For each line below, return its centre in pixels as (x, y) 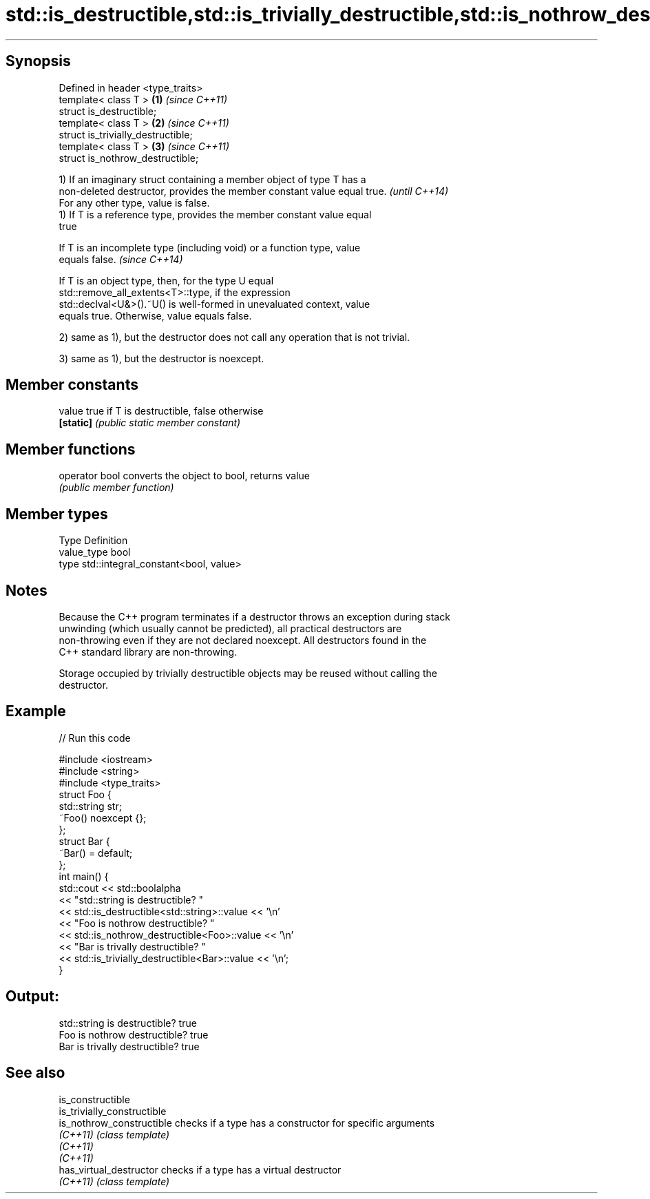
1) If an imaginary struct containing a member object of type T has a (212, 179)
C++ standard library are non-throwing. (148, 651)
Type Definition (93, 541)
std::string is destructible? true (128, 1023)
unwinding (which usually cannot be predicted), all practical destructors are (230, 628)
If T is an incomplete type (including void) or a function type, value (210, 247)
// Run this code (95, 738)
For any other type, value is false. (134, 202)
